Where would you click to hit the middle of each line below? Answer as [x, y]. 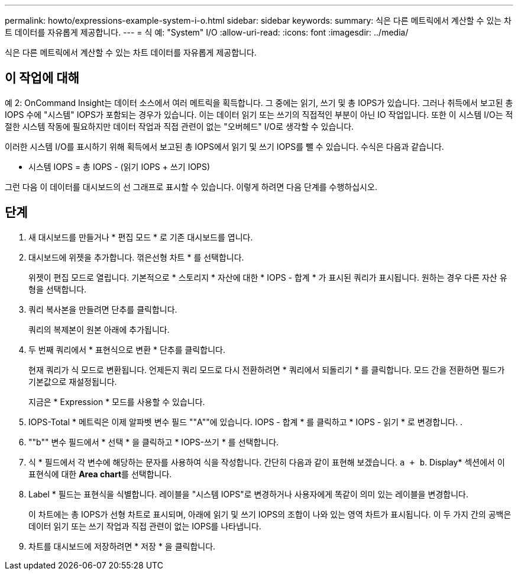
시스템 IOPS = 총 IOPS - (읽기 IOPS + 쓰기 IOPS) [119, 166]
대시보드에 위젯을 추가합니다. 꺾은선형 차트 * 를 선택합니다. [136, 257]
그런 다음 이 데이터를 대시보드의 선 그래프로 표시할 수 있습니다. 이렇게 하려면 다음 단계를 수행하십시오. [191, 187]
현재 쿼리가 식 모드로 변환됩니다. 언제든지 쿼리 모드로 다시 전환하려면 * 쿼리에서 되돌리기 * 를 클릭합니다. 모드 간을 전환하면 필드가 [267, 370]
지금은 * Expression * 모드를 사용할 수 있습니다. [117, 401]
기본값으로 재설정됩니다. [73, 381]
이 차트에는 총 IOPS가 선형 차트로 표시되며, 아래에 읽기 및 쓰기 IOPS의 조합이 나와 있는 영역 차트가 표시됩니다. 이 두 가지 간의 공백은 [270, 514]
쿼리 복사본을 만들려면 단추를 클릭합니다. [103, 309]
